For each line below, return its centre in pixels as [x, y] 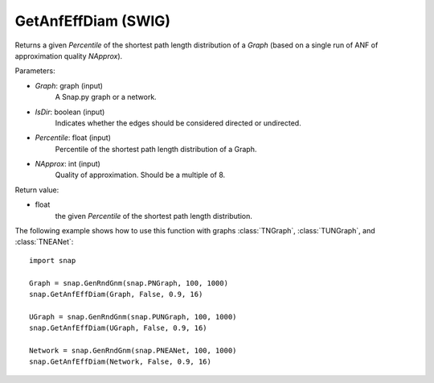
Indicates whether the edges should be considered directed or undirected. [178, 123]
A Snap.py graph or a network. [106, 97]
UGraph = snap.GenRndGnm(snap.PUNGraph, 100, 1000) [133, 317]
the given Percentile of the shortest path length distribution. [154, 216]
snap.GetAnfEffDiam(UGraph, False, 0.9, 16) [119, 328]
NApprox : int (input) [68, 164]
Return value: [37, 190]
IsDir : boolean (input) [70, 112]
